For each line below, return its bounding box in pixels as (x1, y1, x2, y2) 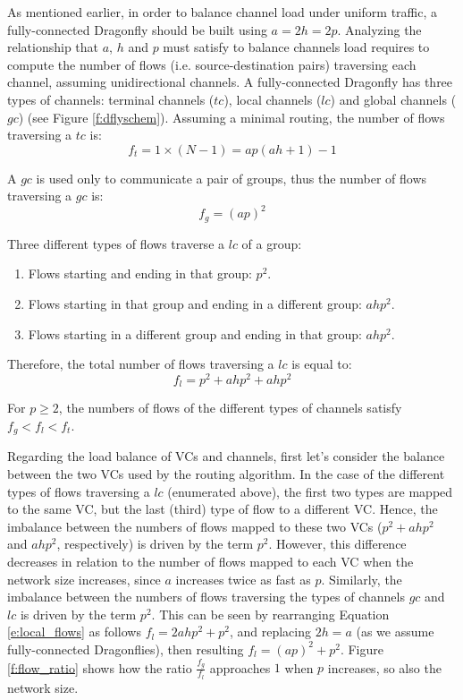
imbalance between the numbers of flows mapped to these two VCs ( (7, 516, 383, 535)
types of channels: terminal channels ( (7, 90, 215, 108)
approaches (209, 658, 271, 677)
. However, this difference (268, 534, 407, 553)
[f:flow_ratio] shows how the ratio (7, 658, 192, 677)
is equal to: (291, 354, 352, 373)
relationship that (7, 38, 99, 56)
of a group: (241, 234, 302, 252)
